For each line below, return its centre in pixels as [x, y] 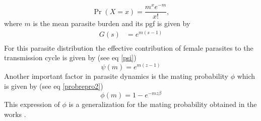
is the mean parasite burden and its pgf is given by [112, 23]
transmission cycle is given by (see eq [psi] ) [70, 57]
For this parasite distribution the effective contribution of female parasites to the [129, 47]
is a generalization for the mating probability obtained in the [163, 104]
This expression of [32, 104]
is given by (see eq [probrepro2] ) [54, 86]
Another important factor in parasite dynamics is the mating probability [116, 76]
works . [15, 114]
